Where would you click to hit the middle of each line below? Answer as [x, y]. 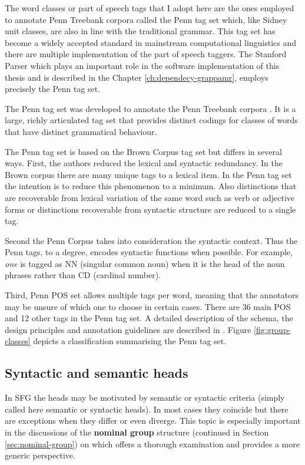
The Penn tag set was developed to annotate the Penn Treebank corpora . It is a [150, 108]
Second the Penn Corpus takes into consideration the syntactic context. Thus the [151, 240]
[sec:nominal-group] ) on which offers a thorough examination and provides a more [152, 443]
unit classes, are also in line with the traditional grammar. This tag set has [140, 31]
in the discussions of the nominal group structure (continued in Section [137, 432]
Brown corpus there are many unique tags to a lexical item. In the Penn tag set [148, 174]
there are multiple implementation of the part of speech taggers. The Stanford [146, 54]
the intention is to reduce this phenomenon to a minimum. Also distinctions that [151, 186]
